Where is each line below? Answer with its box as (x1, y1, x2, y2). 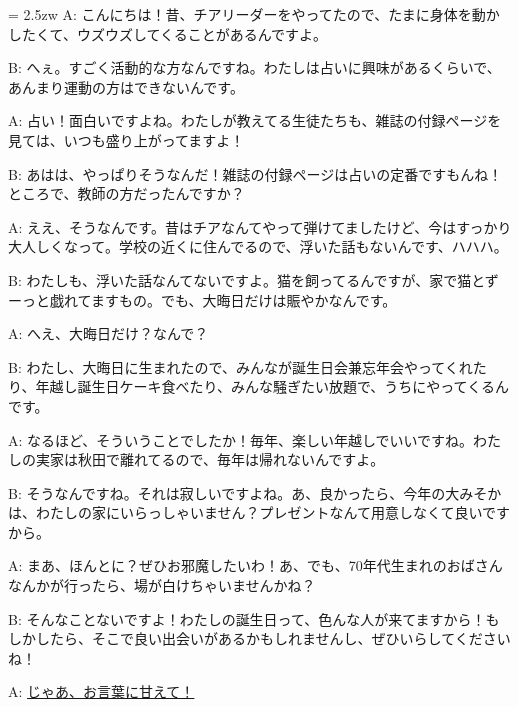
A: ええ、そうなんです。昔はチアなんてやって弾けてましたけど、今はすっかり (8, 216, 512, 237)
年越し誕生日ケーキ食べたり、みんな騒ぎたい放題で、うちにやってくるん (35, 376, 509, 397)
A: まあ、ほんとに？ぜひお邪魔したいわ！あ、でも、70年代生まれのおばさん (8, 555, 503, 576)
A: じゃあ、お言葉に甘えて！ (8, 681, 195, 702)
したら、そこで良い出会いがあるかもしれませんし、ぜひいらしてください (35, 628, 511, 649)
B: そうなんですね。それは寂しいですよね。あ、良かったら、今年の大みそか (8, 482, 502, 503)
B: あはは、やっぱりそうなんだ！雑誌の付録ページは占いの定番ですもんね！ (8, 163, 503, 184)
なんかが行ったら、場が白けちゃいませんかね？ (8, 575, 316, 596)
